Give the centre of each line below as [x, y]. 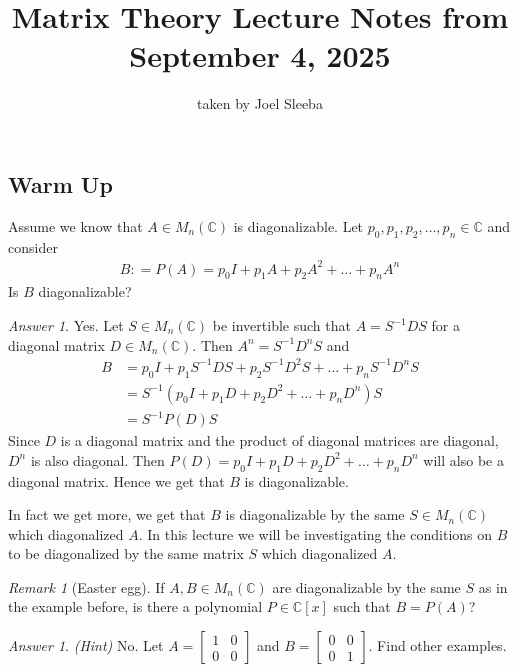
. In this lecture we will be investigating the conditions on [315, 533]
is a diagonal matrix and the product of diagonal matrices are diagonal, [279, 440]
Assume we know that [75, 225]
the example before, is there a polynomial [135, 606]
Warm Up [60, 183]
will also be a [463, 459]
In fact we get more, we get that [107, 514]
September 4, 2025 [260, 55]
